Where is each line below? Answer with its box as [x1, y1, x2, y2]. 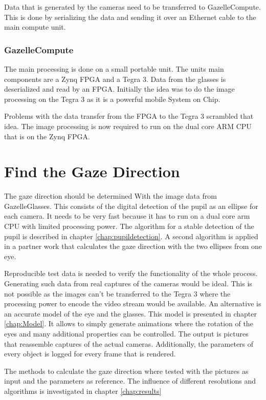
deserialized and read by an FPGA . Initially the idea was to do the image [4, 83, 235, 94]
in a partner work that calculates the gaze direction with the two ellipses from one [4, 241, 262, 251]
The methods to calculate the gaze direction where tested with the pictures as [4, 365, 249, 376]
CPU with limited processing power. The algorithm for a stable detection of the [4, 221, 254, 231]
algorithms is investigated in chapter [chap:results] [4, 385, 162, 396]
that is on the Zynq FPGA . [4, 131, 90, 141]
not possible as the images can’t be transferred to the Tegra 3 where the [4, 288, 231, 299]
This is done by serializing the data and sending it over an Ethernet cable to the [4, 11, 256, 22]
